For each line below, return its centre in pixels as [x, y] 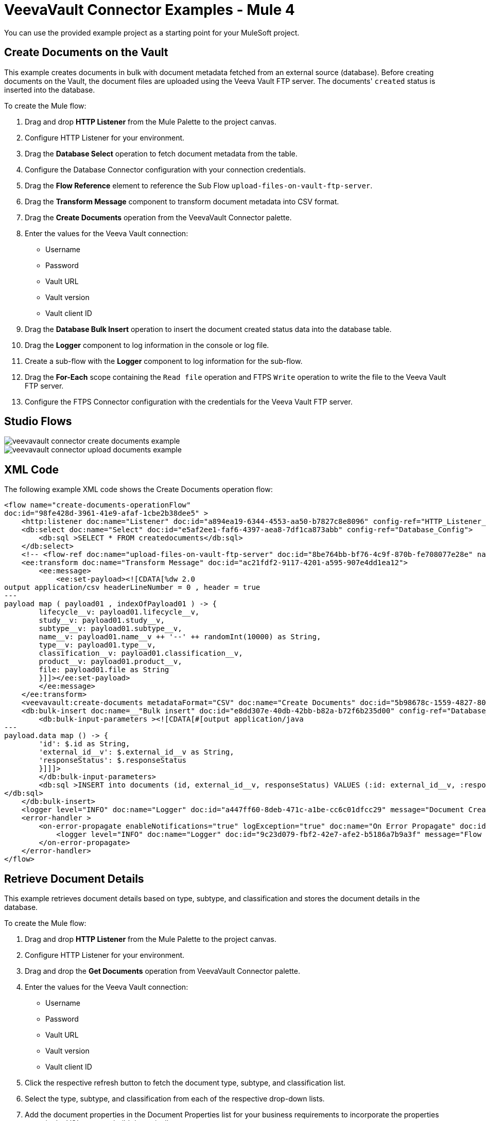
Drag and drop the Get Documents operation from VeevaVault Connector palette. [162, 971]
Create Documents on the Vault [86, 52]
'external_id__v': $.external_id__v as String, [136, 752]
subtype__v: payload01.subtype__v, [110, 629]
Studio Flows [38, 422]
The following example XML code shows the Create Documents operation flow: [138, 489]
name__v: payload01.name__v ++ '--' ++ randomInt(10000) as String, [180, 637]
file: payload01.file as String [104, 670]
